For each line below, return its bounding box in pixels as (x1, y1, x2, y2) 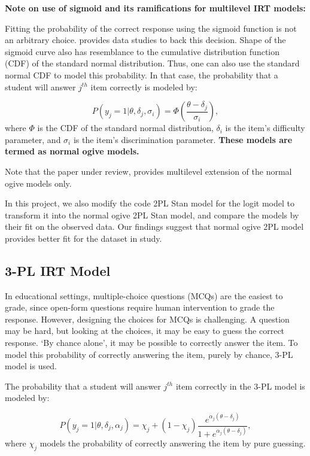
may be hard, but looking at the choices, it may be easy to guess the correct (5, 324, 285, 337)
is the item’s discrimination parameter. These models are (73, 133, 293, 145)
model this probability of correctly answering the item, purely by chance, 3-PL (5, 348, 293, 360)
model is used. (5, 360, 57, 372)
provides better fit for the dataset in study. (5, 232, 162, 244)
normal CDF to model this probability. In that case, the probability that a (5, 68, 278, 81)
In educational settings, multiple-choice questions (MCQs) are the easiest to (5, 289, 283, 302)
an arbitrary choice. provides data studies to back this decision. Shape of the (5, 34, 286, 46)
